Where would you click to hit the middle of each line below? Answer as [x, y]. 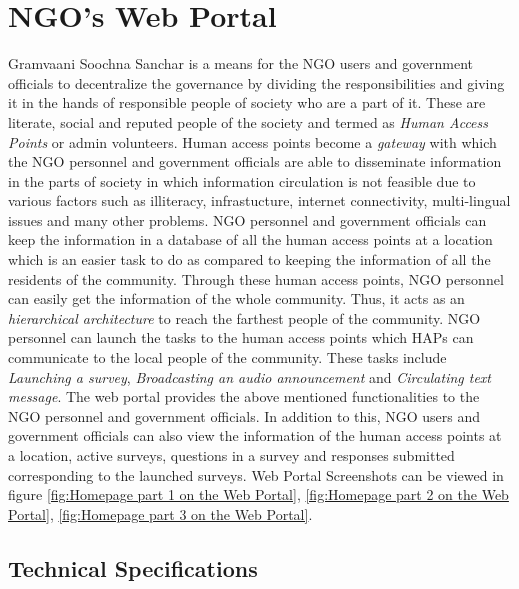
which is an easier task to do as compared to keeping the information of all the [249, 259]
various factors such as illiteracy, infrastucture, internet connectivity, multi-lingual [259, 200]
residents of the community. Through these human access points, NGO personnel [256, 278]
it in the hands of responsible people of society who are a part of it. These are [247, 102]
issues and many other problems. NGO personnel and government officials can [247, 219]
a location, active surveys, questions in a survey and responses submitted [231, 455]
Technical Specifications [133, 567]
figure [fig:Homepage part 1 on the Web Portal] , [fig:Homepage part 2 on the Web [258, 494]
